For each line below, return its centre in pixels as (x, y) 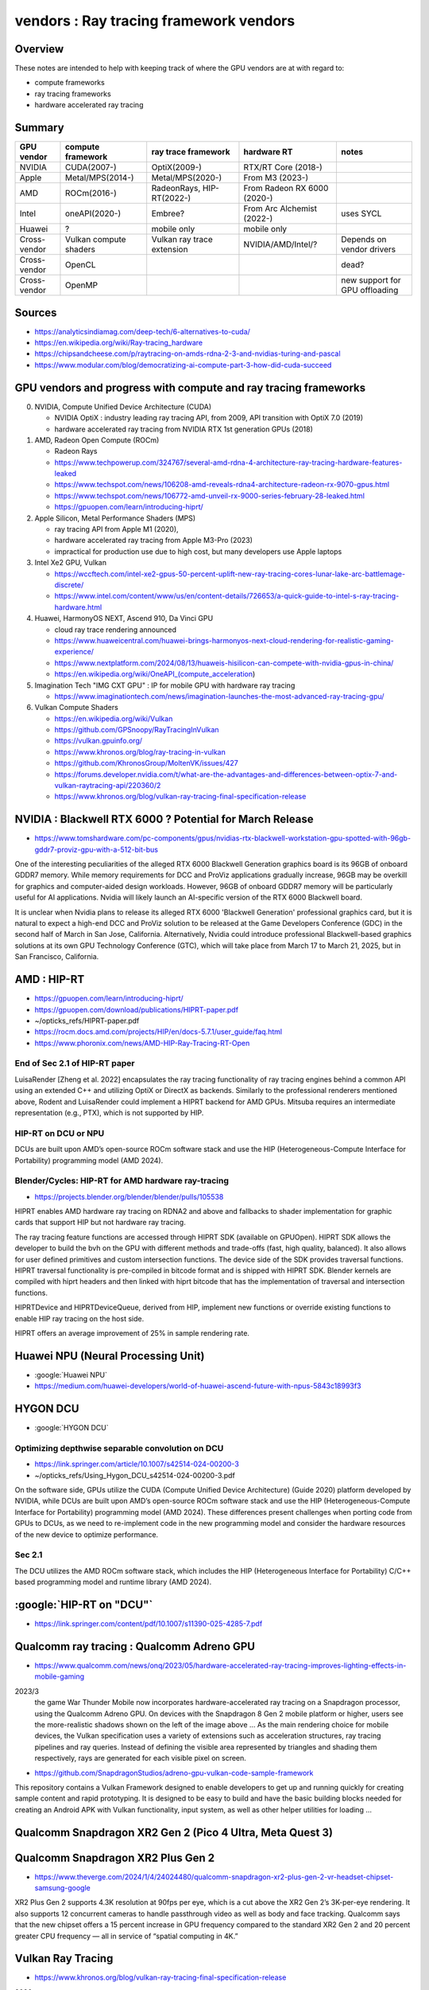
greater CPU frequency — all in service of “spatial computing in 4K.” (126, 1936)
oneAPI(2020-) (93, 213)
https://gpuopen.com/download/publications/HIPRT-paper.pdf (136, 1009)
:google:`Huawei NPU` (71, 1375)
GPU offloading (370, 291)
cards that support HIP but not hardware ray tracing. (100, 1223)
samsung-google (62, 1888)
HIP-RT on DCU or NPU (60, 1133)
